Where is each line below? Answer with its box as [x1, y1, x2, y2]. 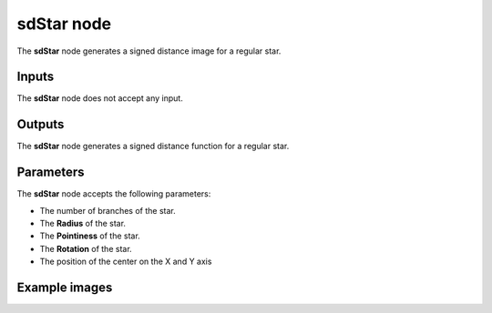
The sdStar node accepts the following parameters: [16, 188, 211, 199]
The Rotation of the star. [39, 243, 132, 254]
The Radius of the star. [39, 218, 127, 229]
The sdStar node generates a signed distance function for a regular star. [16, 141, 290, 152]
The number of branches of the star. [39, 205, 177, 216]
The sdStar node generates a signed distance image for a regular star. [16, 45, 282, 56]
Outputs [16, 116, 65, 132]
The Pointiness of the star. [39, 230, 140, 241]
